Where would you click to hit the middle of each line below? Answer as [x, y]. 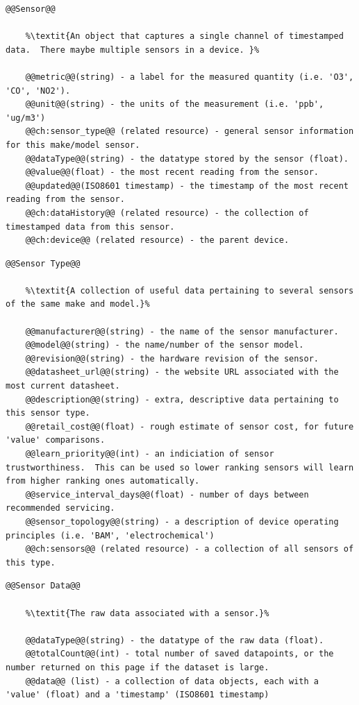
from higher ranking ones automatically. [103, 481]
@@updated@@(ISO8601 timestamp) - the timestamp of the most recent [187, 186]
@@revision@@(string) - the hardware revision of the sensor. [172, 358]
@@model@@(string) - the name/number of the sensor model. [165, 345]
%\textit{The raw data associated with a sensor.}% [147, 613]
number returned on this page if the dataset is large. [137, 667]
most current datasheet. [63, 386]
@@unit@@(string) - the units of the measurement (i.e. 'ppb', [175, 104]
